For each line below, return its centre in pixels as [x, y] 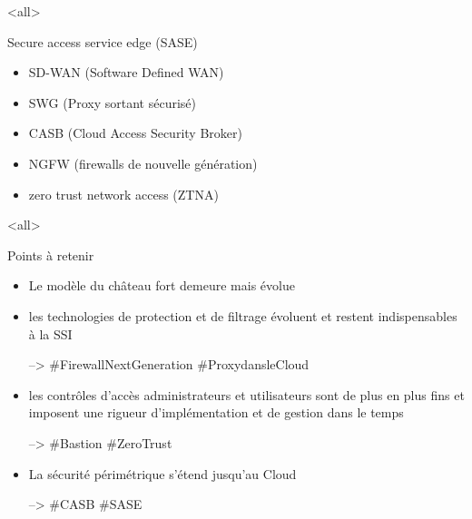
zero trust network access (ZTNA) [123, 194]
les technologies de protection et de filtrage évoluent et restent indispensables [243, 315]
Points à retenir [51, 255]
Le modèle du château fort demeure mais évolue [162, 285]
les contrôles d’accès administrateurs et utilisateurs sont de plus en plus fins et [246, 394]
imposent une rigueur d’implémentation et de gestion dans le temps [216, 412]
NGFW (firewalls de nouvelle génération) [143, 163]
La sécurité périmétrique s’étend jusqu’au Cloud [162, 473]
